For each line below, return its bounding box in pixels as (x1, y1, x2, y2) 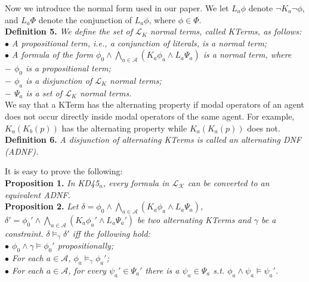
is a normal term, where (203, 48, 292, 61)
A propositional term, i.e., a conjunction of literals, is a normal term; (12, 36, 267, 49)
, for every (68, 264, 106, 276)
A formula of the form (12, 48, 94, 61)
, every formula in (103, 176, 169, 189)
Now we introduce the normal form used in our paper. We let (5, 2, 229, 14)
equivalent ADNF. (5, 188, 70, 200)
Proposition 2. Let (5, 200, 79, 212)
